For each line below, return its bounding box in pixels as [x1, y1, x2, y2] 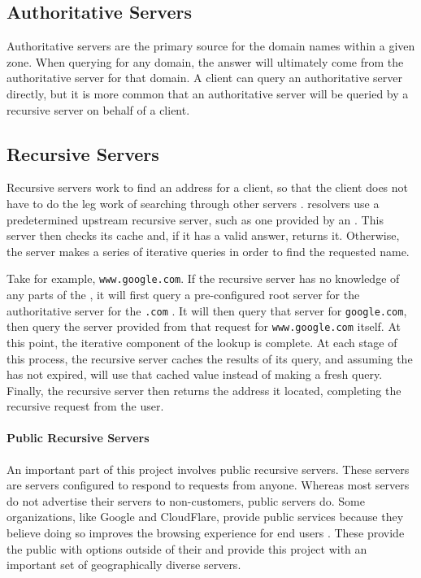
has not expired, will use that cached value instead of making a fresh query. [7, 366, 383, 383]
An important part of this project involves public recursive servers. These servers [7, 460, 410, 477]
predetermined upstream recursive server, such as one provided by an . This [7, 211, 384, 228]
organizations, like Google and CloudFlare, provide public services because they [7, 508, 404, 525]
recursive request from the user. [7, 398, 164, 415]
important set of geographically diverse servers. [7, 556, 241, 573]
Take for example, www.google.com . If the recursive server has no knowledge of [7, 270, 400, 287]
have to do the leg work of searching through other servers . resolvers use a [7, 194, 380, 211]
